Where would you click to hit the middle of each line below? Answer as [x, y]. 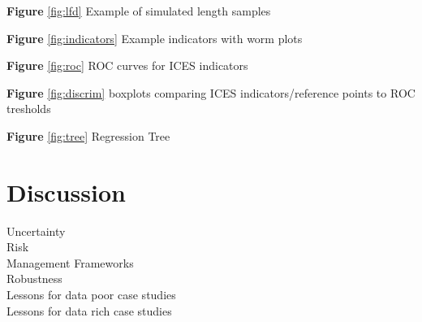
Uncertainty [36, 231]
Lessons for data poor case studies [91, 295]
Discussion [66, 191]
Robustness [34, 278]
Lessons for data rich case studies [89, 310]
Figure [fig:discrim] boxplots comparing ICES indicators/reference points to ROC [211, 92]
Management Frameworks [70, 262]
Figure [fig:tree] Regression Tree [88, 135]
